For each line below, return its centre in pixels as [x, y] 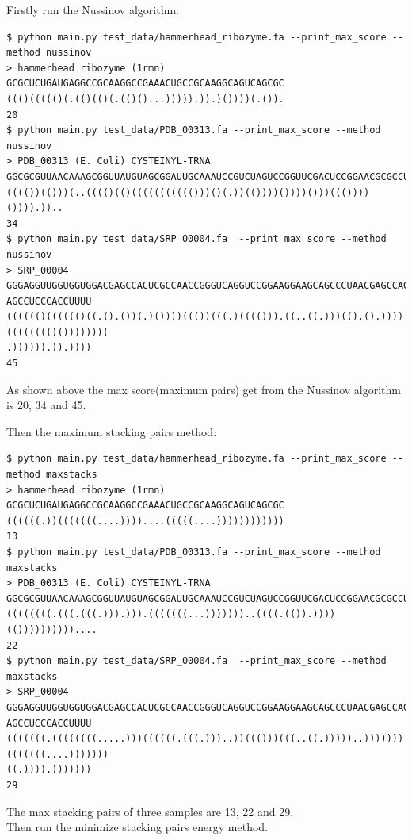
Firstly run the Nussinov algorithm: [93, 10]
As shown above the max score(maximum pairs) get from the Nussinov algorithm [204, 389]
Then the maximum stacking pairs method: [112, 431]
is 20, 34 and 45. [46, 405]
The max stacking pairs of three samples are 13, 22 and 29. [150, 811]
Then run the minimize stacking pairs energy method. [137, 827]
